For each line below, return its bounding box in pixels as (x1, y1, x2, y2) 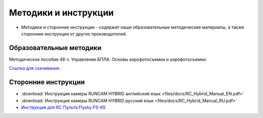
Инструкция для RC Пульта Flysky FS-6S (21, 104, 106, 110)
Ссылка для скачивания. (9, 66, 61, 71)
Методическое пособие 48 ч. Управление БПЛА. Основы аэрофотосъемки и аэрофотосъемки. (9, 56, 207, 62)
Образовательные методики (9, 44, 102, 52)
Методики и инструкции (9, 7, 114, 18)
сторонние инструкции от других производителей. (21, 31, 127, 36)
